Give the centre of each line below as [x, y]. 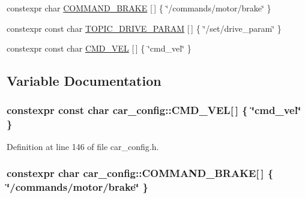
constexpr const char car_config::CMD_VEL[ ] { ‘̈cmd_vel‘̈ [154, 110]
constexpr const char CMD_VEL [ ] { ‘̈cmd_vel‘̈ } [99, 48]
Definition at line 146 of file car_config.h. [83, 146]
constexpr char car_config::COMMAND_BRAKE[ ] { [140, 173]
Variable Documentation [84, 81]
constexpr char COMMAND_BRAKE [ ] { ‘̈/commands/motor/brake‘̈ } [139, 8]
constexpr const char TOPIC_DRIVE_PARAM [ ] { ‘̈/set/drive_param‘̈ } [144, 28]
